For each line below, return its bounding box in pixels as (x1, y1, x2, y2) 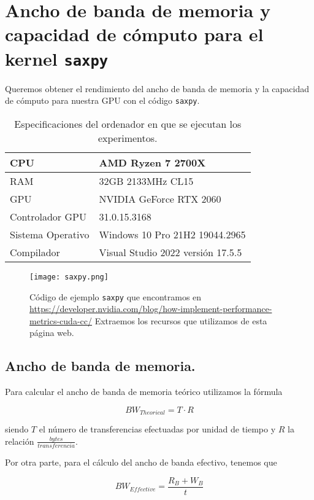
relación (5, 434, 34, 447)
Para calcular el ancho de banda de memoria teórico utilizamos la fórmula (5, 385, 283, 398)
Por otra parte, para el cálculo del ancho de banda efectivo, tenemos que (5, 456, 277, 469)
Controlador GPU (10, 209, 86, 224)
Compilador (10, 244, 60, 259)
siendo (5, 423, 29, 436)
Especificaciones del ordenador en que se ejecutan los (14, 116, 242, 131)
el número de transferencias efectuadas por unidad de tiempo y (39, 423, 276, 436)
